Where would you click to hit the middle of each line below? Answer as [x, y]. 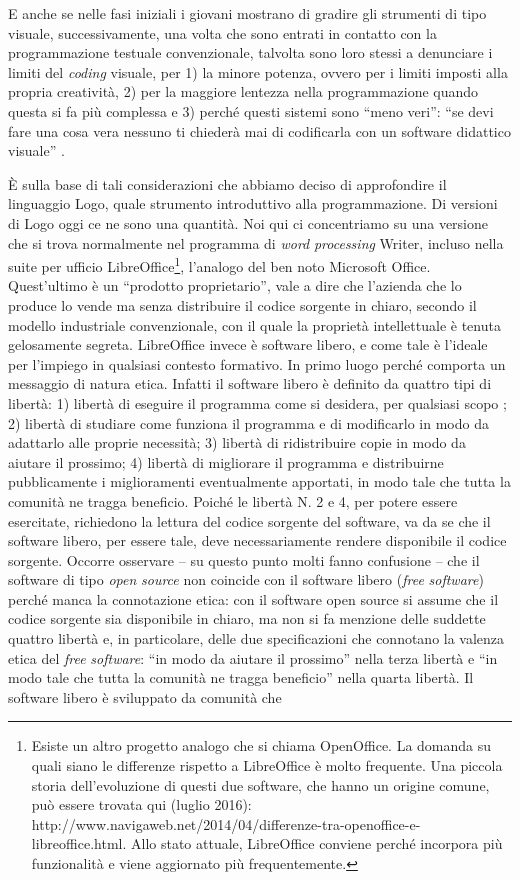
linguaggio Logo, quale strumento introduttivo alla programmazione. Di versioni [253, 203]
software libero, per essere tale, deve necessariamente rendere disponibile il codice [257, 540]
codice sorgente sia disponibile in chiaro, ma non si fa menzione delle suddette [247, 618]
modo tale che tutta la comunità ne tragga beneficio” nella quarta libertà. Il [241, 677]
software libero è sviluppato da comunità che [145, 696]
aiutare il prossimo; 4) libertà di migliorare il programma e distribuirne [226, 461]
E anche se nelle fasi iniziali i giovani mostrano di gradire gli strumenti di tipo [247, 13]
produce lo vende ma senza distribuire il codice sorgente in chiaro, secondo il [242, 304]
